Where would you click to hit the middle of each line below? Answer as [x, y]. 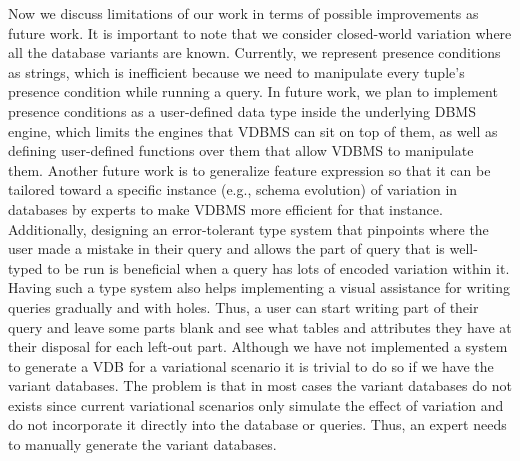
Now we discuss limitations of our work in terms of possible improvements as [243, 13]
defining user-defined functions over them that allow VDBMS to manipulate [241, 150]
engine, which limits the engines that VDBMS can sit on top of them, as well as [253, 130]
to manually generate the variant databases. [142, 444]
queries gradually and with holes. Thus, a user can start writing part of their [243, 306]
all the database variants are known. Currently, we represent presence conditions [254, 52]
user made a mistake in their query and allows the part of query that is [226, 248]
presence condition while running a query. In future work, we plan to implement [253, 91]
